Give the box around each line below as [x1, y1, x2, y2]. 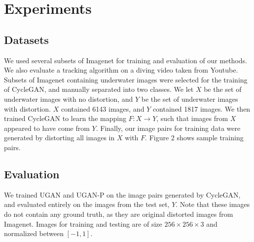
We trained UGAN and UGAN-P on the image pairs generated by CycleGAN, [4, 189, 241, 200]
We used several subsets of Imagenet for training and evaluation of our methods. [4, 55, 247, 65]
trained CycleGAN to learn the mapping [4, 113, 126, 123]
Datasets [4, 32, 49, 47]
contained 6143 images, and [61, 103, 145, 114]
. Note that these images [176, 199, 250, 209]
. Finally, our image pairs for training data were [96, 122, 241, 133]
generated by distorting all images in [4, 132, 115, 143]
